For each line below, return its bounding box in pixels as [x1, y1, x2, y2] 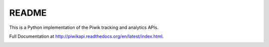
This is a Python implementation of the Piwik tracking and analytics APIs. [9, 24, 159, 30]
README [9, 7, 47, 18]
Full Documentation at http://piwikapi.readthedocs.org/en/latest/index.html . [9, 33, 164, 39]
